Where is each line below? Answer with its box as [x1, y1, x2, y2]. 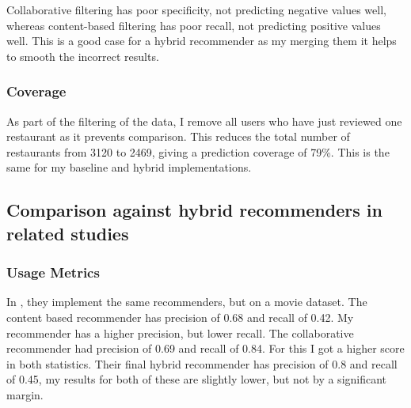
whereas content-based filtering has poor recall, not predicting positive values [6, 17, 381, 33]
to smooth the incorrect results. [6, 47, 159, 64]
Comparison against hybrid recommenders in [6, 198, 382, 222]
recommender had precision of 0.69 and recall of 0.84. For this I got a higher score [6, 340, 405, 357]
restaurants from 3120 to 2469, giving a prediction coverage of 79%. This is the [6, 143, 390, 160]
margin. [6, 386, 44, 402]
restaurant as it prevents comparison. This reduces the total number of [6, 128, 350, 145]
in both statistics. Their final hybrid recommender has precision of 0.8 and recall [6, 355, 398, 372]
